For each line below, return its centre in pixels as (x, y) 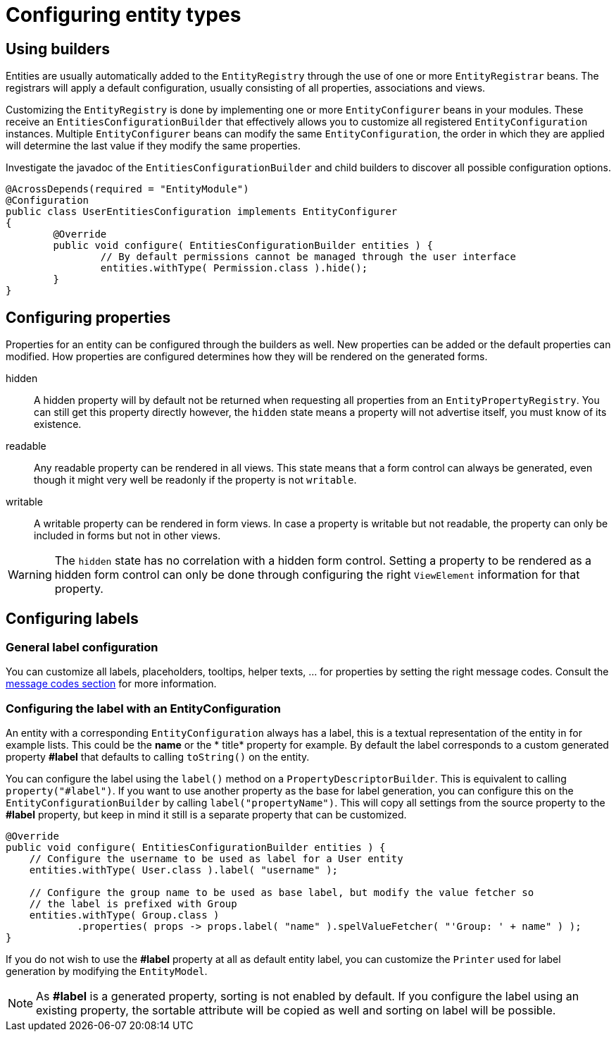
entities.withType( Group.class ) (124, 915)
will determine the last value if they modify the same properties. (153, 146)
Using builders (58, 49)
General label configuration (82, 647)
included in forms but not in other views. (127, 536)
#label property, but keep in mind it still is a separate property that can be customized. (206, 814)
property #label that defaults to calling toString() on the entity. (158, 756)
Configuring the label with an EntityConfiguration (143, 708)
